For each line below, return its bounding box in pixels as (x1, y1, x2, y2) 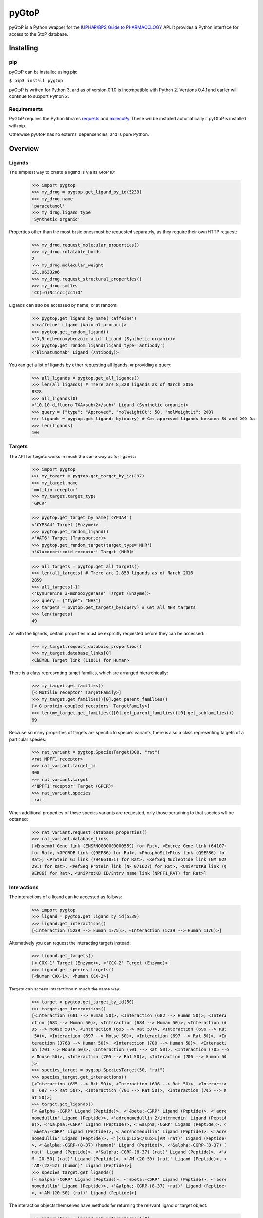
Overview (9, 144, 39, 152)
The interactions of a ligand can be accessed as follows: (9, 894, 122, 900)
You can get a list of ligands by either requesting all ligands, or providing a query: (9, 362, 172, 368)
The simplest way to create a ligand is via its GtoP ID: (9, 170, 115, 175)
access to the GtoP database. (9, 31, 68, 37)
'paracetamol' (31, 203, 65, 209)
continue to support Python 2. (9, 94, 69, 99)
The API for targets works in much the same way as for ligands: (9, 453, 136, 459)
